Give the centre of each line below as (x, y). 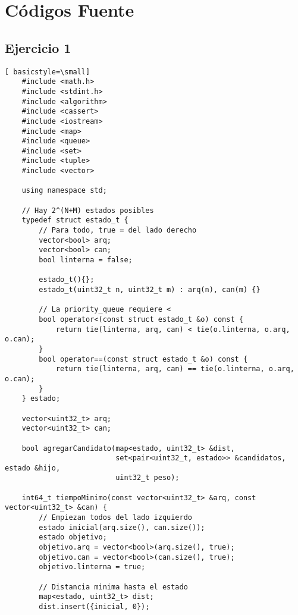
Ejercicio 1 (38, 47)
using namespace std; (64, 191)
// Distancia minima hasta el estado (113, 587)
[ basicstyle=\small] (48, 72)
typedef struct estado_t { (75, 220)
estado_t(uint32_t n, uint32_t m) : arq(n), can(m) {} (150, 290)
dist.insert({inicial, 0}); (94, 607)
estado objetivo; (73, 537)
